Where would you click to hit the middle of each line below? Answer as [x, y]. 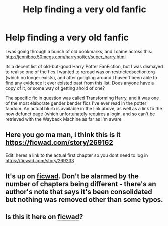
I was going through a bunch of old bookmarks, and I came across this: [79, 51]
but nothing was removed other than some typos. [84, 200]
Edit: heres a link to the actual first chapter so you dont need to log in [77, 155]
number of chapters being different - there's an [81, 184]
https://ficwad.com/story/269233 [40, 160]
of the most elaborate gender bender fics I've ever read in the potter [76, 103]
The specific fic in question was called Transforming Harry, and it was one [82, 98]
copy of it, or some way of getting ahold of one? [55, 88]
